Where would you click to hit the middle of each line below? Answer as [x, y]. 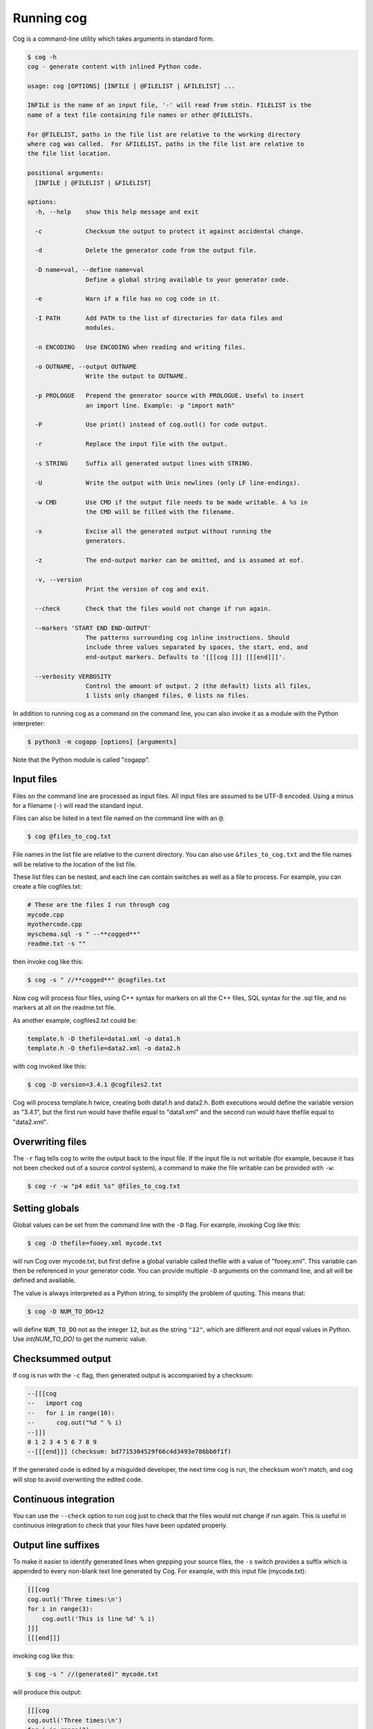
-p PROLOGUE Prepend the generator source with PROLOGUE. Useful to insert [170, 396]
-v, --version [59, 580]
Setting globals [46, 1208]
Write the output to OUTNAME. [136, 376]
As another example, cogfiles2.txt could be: [75, 1020]
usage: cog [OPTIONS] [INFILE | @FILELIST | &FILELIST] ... [131, 86]
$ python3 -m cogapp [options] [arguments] [102, 741]
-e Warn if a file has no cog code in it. [128, 299]
